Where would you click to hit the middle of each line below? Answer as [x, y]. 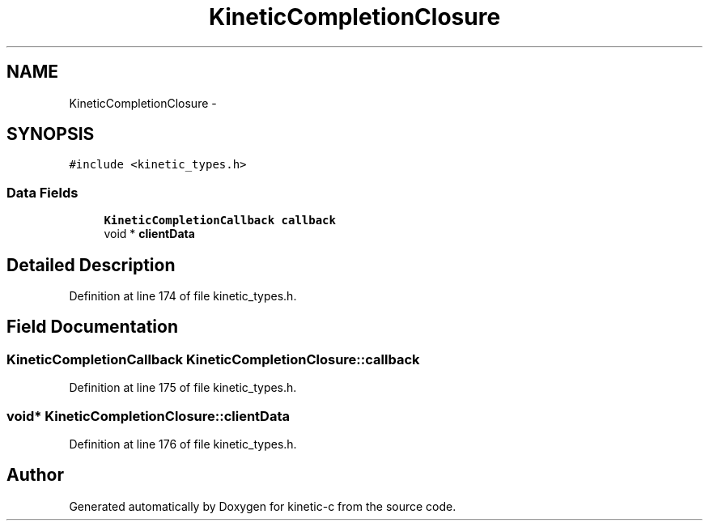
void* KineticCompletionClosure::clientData [148, 416]
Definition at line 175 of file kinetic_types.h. [183, 388]
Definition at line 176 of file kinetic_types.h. [183, 444]
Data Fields [42, 192]
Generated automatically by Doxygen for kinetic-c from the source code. [263, 506]
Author [35, 475]
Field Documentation [92, 327]
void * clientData [149, 234]
